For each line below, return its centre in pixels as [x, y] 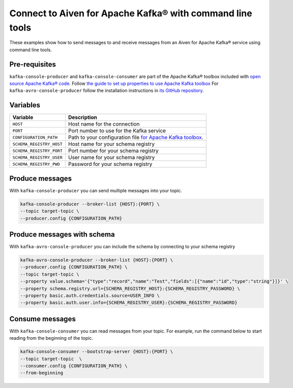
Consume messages [42, 319]
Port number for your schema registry [113, 151]
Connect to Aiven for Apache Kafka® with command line [131, 13]
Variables [25, 105]
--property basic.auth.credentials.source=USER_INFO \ [90, 296]
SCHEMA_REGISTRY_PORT [38, 151]
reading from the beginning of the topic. [51, 338]
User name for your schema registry [111, 158]
